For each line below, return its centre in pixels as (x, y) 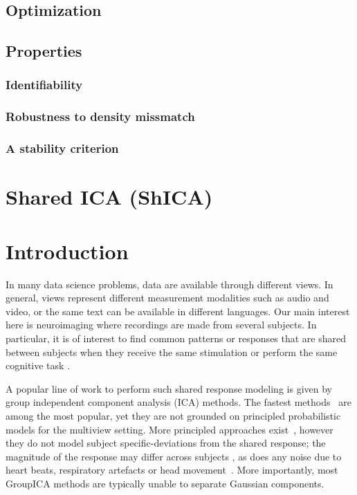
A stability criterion (62, 148)
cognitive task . (38, 365)
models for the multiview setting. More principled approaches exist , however (170, 429)
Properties (44, 51)
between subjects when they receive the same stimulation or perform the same (172, 352)
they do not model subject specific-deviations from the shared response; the (166, 443)
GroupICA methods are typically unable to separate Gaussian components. (165, 483)
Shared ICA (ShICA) (109, 197)
